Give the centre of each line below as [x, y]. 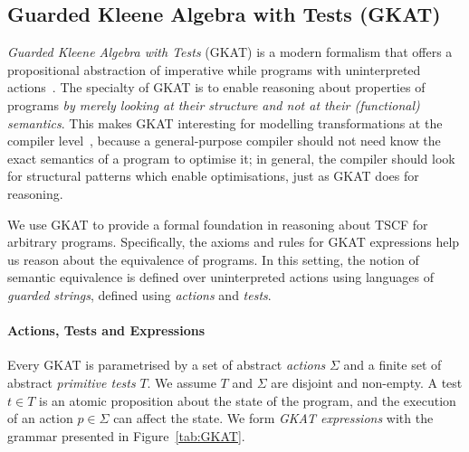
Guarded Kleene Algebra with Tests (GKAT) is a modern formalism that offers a [230, 52]
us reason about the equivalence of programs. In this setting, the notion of [213, 259]
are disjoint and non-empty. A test [367, 382]
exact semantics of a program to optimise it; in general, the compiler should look [231, 158]
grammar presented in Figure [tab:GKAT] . [126, 435]
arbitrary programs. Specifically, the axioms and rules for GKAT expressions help [234, 242]
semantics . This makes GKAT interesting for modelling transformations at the [225, 122]
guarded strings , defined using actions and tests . [139, 294]
